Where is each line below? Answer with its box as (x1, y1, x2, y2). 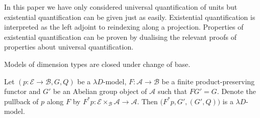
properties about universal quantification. (4, 41, 134, 52)
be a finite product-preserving (161, 76, 255, 86)
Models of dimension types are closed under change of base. (4, 58, 191, 69)
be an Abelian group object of (53, 86, 147, 97)
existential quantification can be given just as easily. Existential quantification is (4, 11, 255, 22)
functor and (4, 86, 41, 97)
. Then (137, 96, 158, 106)
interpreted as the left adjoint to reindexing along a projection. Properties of (4, 21, 244, 32)
